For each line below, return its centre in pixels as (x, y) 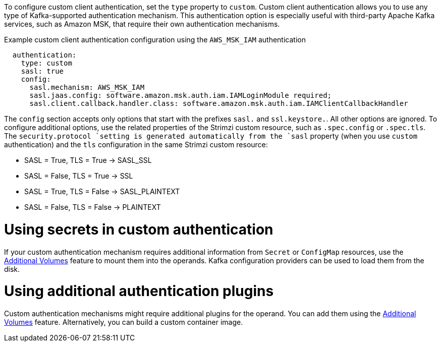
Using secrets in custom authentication (139, 229)
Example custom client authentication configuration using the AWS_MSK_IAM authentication (155, 40)
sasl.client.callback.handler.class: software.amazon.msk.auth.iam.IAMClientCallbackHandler (219, 103)
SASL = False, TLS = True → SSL (79, 176)
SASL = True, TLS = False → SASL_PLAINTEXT (102, 191)
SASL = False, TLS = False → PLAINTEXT (93, 207)
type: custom (46, 63)
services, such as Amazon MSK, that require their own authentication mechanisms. (142, 24)
